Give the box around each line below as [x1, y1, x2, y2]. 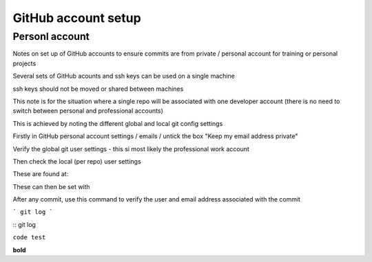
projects [12, 59, 37, 67]
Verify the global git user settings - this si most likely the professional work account [12, 144, 249, 153]
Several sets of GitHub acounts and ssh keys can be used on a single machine [12, 72, 236, 80]
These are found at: [12, 170, 69, 178]
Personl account [12, 30, 90, 43]
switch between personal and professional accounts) [12, 107, 163, 115]
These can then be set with [12, 182, 90, 190]
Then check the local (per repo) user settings [12, 157, 141, 165]
